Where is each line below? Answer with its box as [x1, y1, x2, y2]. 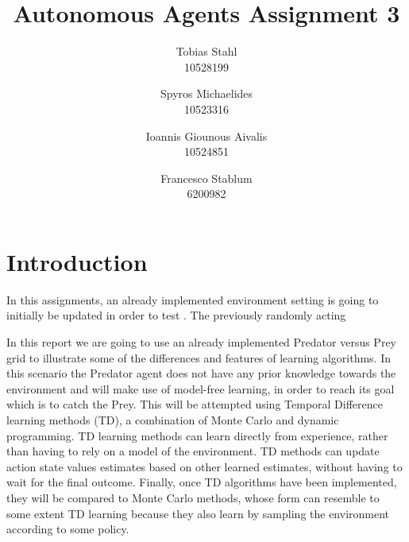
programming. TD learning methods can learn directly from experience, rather [6, 427, 388, 443]
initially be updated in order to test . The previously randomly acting [6, 307, 346, 323]
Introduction [6, 245, 148, 277]
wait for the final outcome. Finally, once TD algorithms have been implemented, [6, 474, 397, 490]
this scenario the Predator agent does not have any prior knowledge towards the [6, 365, 396, 381]
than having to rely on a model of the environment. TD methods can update [6, 443, 380, 459]
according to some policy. [6, 521, 129, 537]
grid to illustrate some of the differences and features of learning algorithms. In [6, 349, 392, 366]
